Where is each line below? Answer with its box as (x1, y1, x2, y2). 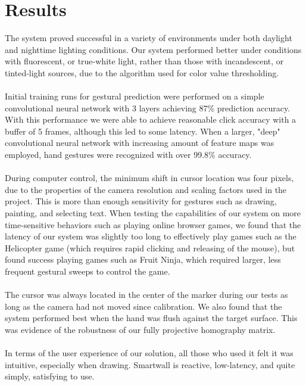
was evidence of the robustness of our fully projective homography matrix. (5, 323, 276, 335)
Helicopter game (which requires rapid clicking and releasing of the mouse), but (5, 241, 295, 254)
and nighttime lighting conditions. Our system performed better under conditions (5, 43, 302, 55)
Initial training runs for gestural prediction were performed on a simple (5, 90, 264, 102)
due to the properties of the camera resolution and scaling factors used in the (5, 183, 287, 195)
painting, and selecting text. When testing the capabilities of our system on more (5, 207, 301, 219)
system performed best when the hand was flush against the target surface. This (5, 312, 298, 324)
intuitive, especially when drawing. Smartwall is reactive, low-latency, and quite (5, 358, 295, 371)
